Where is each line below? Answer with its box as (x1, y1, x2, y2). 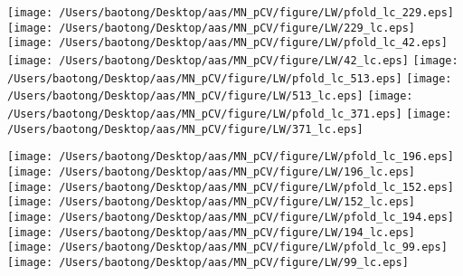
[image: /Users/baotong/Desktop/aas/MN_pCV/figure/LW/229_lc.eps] (7, 21, 416, 34)
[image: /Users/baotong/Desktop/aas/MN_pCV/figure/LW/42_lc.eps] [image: (7, 53, 458, 67)
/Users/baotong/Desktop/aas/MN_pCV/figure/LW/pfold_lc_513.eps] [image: (7, 71, 452, 85)
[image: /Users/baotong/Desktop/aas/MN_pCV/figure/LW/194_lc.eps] (7, 225, 416, 239)
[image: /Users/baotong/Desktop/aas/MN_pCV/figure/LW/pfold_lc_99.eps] (7, 241, 448, 254)
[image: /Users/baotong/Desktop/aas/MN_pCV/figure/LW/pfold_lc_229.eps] (7, 6, 454, 19)
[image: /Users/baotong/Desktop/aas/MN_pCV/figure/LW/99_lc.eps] (7, 255, 409, 269)
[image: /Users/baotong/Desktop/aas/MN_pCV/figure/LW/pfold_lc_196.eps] (7, 150, 454, 164)
